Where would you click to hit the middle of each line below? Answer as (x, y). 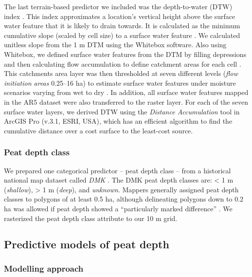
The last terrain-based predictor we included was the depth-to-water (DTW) (118, 6)
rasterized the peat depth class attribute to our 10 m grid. (91, 218)
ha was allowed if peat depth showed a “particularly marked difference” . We (118, 208)
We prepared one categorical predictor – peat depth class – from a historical (117, 170)
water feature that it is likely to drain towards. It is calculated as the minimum (122, 26)
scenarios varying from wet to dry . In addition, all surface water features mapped (126, 92)
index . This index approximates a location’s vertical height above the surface (120, 16)
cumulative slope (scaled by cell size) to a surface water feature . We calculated (122, 35)
